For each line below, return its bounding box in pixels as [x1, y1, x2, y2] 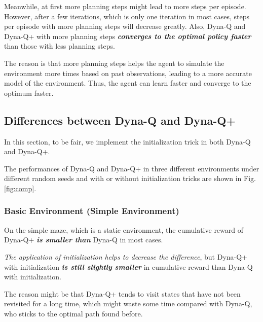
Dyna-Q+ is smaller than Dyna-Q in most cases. [4, 234, 163, 245]
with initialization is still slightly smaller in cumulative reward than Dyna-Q [4, 261, 253, 272]
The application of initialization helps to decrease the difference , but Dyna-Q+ [4, 251, 248, 262]
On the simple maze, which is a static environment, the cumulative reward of [4, 224, 244, 235]
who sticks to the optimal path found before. [4, 308, 143, 318]
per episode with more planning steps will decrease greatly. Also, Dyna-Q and [4, 21, 246, 31]
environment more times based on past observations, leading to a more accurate [4, 67, 252, 78]
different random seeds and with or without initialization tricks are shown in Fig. [4, 173, 256, 184]
